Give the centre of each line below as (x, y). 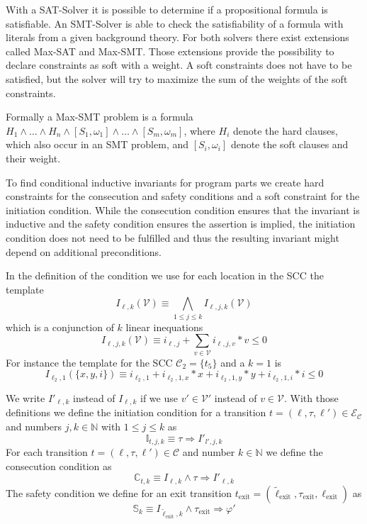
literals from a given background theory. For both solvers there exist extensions (177, 37)
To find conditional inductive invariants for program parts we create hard (165, 182)
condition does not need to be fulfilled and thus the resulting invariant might (173, 237)
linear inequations (164, 327)
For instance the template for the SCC (89, 362)
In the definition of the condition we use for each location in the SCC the (165, 275)
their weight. (33, 158)
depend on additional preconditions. (84, 251)
